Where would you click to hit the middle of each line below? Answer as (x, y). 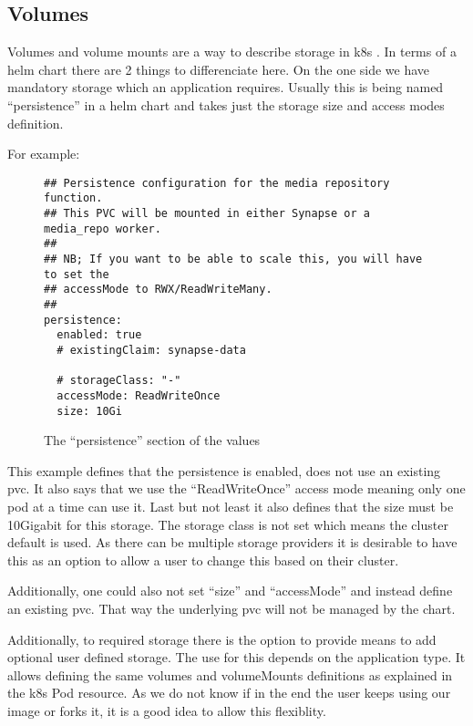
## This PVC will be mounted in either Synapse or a (207, 214)
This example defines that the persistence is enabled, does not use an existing (224, 470)
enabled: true (99, 335)
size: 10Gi (89, 411)
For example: (44, 154)
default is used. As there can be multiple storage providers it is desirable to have (232, 542)
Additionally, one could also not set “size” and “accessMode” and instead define (230, 591)
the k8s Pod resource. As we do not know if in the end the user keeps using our (229, 693)
